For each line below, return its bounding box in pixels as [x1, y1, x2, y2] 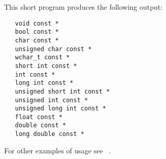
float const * [15, 113, 63, 121]
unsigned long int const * [15, 105, 106, 112]
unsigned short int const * [15, 87, 110, 95]
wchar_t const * [15, 54, 70, 61]
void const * [15, 19, 59, 27]
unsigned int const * [15, 96, 88, 104]
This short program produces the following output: [4, 2, 163, 12]
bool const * [15, 28, 59, 36]
